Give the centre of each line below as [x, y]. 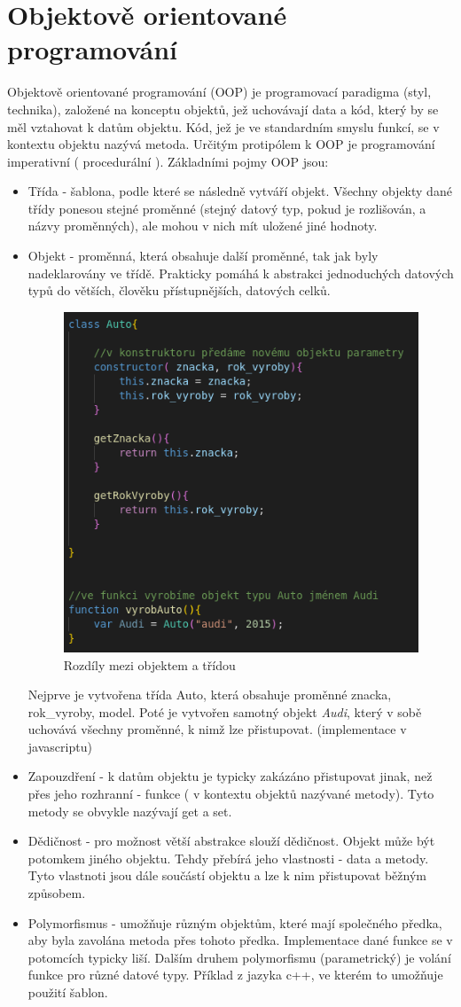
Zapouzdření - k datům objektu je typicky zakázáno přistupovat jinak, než [230, 776]
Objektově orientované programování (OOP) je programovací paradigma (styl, [219, 92]
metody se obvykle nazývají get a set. [130, 811]
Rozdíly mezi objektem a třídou [149, 664]
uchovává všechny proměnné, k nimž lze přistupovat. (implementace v [217, 729]
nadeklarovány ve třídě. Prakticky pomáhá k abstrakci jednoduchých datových [241, 273]
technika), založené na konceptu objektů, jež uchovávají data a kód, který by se [223, 109]
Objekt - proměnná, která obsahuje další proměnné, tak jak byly [203, 256]
